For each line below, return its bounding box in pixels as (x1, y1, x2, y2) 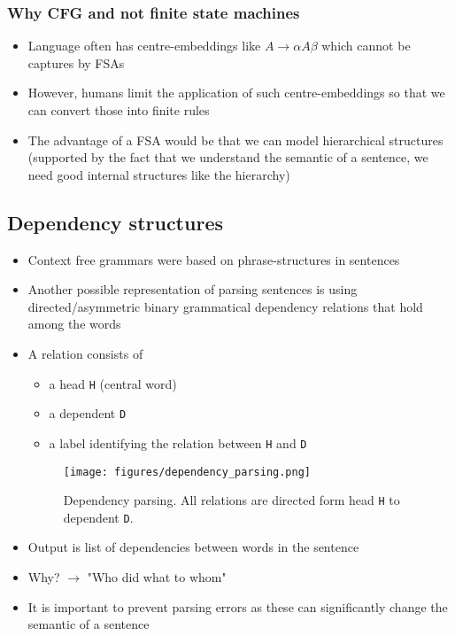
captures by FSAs (27, 53, 125, 72)
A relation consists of (27, 344, 143, 362)
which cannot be (321, 36, 411, 55)
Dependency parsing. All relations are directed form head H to (63, 491, 400, 509)
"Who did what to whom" (87, 568, 227, 586)
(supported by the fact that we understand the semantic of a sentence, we (27, 148, 428, 167)
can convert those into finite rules (27, 101, 210, 119)
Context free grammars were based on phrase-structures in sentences (27, 250, 400, 268)
